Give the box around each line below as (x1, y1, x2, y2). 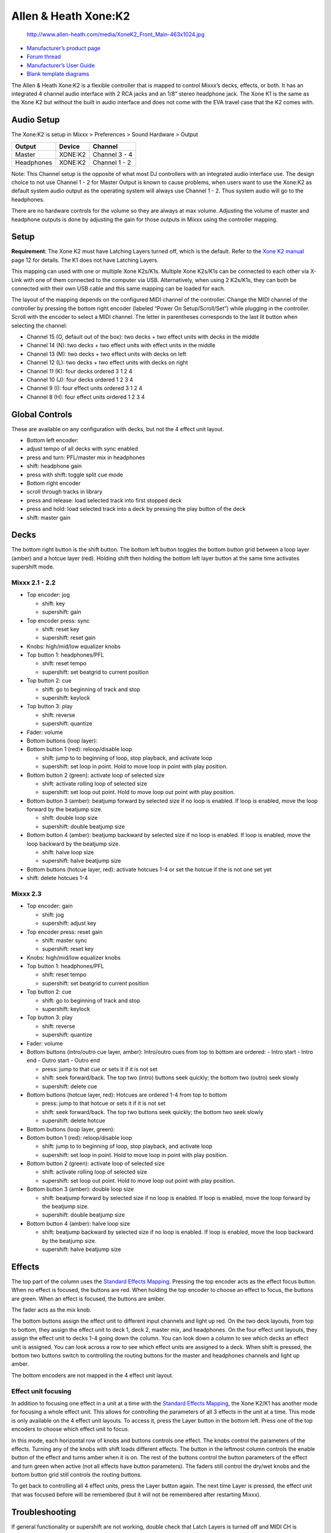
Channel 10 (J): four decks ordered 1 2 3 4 (26, 376, 134, 383)
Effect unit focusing (11, 1386, 72, 1395)
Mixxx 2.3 (11, 889, 42, 898)
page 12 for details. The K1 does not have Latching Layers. (11, 256, 159, 264)
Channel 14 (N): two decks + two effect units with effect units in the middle (26, 342, 216, 349)
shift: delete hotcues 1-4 (26, 874, 88, 882)
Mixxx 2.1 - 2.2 (11, 578, 56, 587)
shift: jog (42, 911, 64, 918)
